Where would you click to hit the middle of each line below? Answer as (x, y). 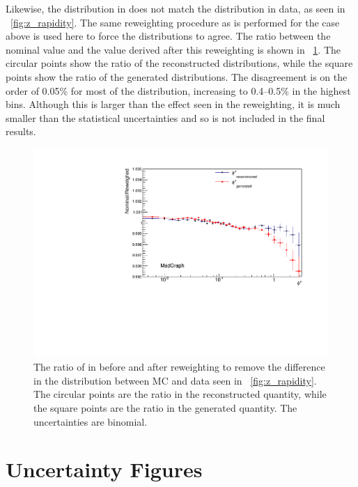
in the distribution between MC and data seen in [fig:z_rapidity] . (175, 380)
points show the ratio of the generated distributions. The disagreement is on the (177, 76)
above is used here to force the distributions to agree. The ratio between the (168, 36)
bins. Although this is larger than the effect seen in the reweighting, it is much (173, 104)
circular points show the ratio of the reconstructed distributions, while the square (179, 63)
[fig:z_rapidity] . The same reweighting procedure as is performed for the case (175, 22)
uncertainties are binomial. (91, 421)
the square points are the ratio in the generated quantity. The (165, 407)
